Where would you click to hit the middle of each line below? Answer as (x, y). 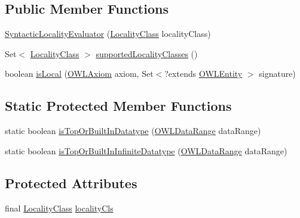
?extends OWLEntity (203, 74)
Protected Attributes (71, 183)
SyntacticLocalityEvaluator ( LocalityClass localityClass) (108, 34)
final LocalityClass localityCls (59, 208)
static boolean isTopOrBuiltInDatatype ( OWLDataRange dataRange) (133, 131)
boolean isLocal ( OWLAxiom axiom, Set (79, 74)
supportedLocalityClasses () (147, 53)
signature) (277, 74)
